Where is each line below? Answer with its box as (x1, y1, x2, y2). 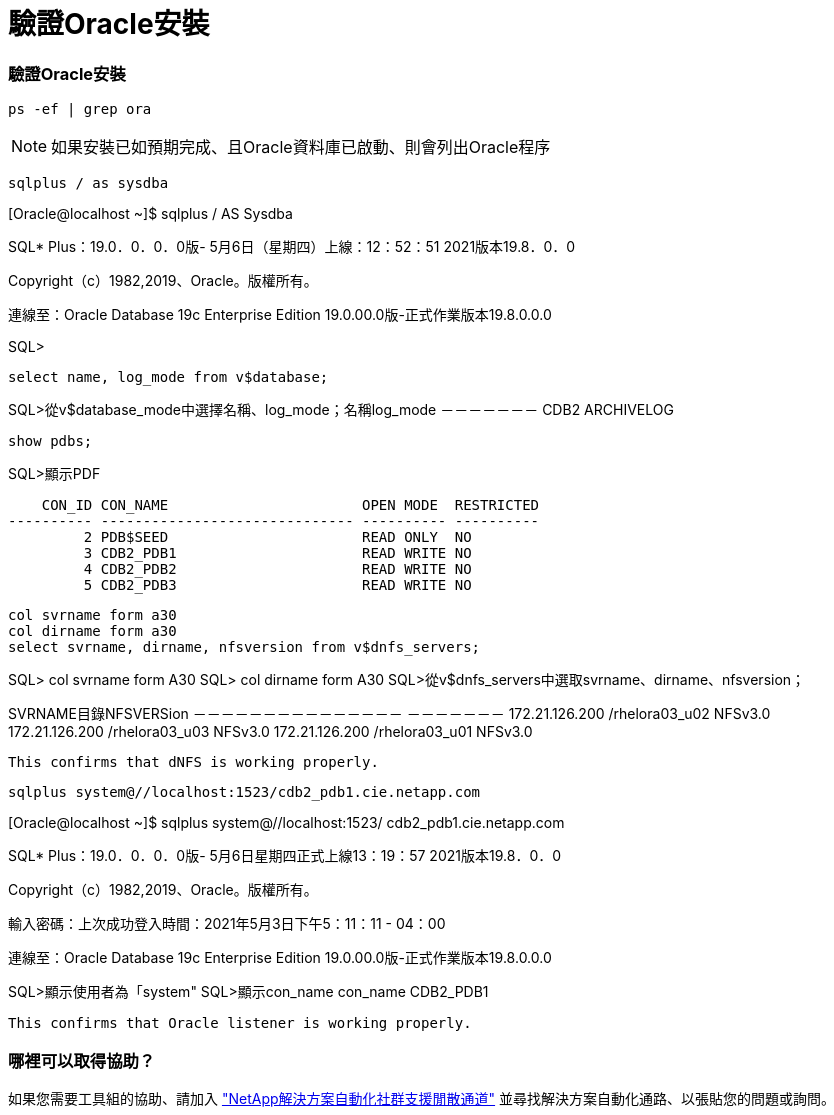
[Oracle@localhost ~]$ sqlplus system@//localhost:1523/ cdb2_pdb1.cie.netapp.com (8, 814, 565, 832)
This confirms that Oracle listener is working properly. (8, 1015, 472, 1032)
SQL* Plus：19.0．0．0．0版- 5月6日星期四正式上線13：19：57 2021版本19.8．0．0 (8, 847, 562, 865)
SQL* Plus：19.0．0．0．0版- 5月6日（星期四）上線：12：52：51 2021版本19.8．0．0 (8, 238, 576, 256)
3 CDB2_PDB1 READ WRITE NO (83, 545, 472, 562)
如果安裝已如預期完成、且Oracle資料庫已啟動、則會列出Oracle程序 (51, 137, 551, 158)
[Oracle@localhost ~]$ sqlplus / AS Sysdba (8, 205, 293, 223)
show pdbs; (8, 433, 93, 450)
